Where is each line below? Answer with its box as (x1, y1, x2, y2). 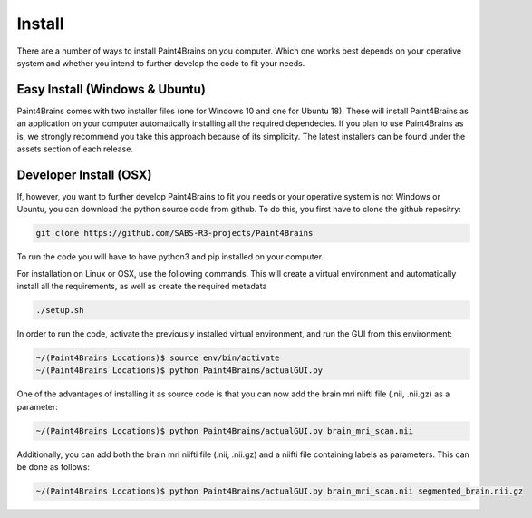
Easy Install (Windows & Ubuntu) (16, 82, 206, 97)
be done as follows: (16, 462, 91, 473)
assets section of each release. (16, 143, 133, 154)
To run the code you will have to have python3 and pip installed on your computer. (16, 251, 324, 262)
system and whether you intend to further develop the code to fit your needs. (16, 57, 305, 68)
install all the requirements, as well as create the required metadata (16, 281, 267, 292)
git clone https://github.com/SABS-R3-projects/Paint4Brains (35, 228, 314, 239)
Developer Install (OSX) (16, 167, 152, 182)
